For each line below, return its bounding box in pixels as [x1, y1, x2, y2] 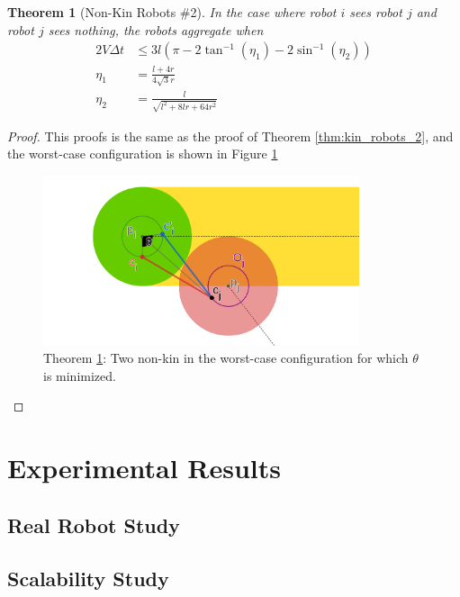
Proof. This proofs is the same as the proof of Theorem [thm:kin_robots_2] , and [7, 126, 454, 145]
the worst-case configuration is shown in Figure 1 [7, 144, 278, 163]
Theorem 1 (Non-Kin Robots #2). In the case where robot [7, 3, 337, 21]
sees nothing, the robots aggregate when [48, 20, 264, 39]
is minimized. [43, 366, 116, 384]
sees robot [349, 3, 402, 21]
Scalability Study [7, 564, 169, 592]
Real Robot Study [7, 511, 180, 538]
